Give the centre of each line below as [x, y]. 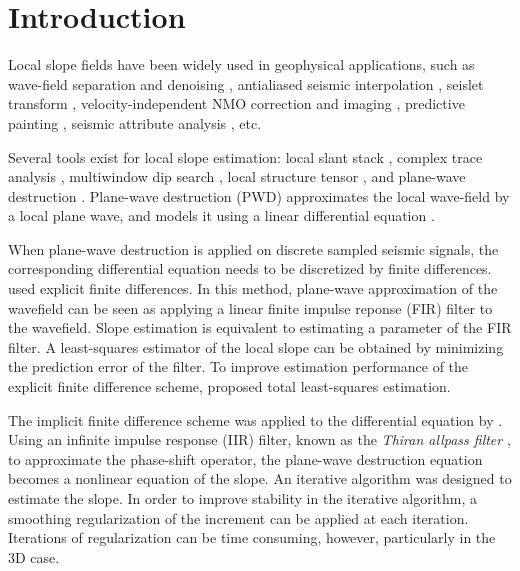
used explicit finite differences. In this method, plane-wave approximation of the [253, 288]
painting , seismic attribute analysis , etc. [135, 122]
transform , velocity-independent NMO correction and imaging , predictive [236, 103]
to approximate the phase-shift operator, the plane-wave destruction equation [245, 458]
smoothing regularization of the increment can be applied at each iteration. [238, 517]
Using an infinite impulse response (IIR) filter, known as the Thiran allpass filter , [259, 439]
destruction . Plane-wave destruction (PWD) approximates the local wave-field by [259, 195]
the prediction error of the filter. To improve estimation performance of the [238, 366]
